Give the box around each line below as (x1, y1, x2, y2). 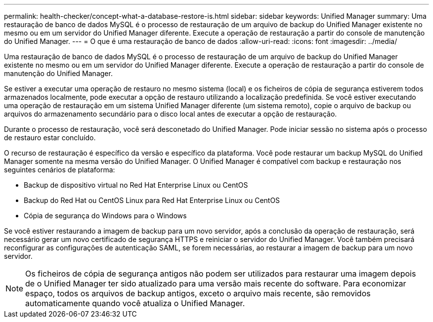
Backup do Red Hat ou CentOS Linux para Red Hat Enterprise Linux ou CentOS (24, 196, 280, 204)
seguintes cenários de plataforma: (4, 165, 115, 174)
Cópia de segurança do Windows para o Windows (24, 211, 187, 220)
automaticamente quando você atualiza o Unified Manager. (25, 298, 245, 308)
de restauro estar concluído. (4, 133, 96, 142)
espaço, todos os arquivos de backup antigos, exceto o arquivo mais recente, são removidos (25, 288, 371, 298)
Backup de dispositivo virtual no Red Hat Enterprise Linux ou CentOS (24, 181, 248, 189)
